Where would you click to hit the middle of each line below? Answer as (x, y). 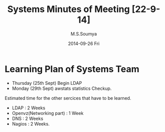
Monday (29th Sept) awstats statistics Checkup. (62, 88)
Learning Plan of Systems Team (72, 69)
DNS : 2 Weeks (28, 118)
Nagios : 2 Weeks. (31, 123)
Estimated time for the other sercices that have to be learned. (68, 98)
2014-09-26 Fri (84, 43)
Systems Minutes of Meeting (68, 9)
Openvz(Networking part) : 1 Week (48, 113)
